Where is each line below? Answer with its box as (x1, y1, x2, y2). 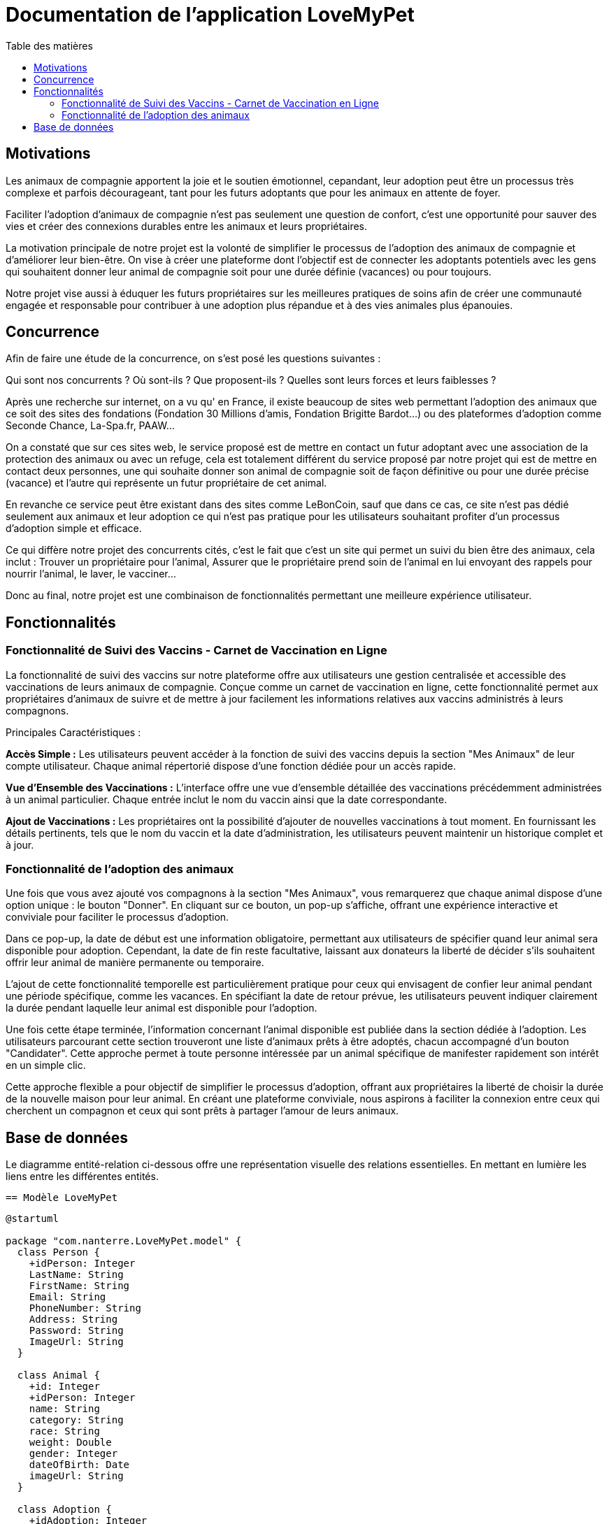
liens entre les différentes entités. (6, 1170, 159, 1183)
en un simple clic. (6, 1059, 86, 1072)
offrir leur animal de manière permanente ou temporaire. (6, 956, 264, 969)
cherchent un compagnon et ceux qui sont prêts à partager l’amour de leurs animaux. (6, 1105, 399, 1117)
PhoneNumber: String (29, 1302, 141, 1314)
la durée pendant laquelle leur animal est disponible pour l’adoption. (6, 1002, 317, 1014)
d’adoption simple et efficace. (6, 522, 142, 535)
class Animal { (17, 1370, 100, 1381)
